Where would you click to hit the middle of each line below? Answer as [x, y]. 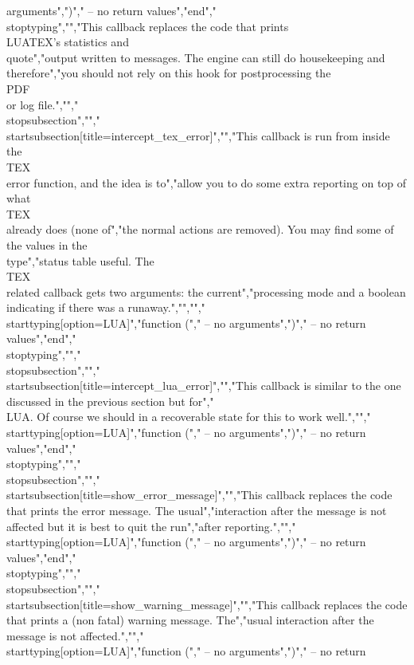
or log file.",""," [43, 104]
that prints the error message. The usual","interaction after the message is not [197, 510]
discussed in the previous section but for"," [110, 401]
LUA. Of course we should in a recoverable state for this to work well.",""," [189, 417]
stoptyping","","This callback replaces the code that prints [148, 26]
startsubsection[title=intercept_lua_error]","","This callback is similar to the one [204, 386]
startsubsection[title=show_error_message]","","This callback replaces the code [199, 495]
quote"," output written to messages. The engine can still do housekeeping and [196, 57]
